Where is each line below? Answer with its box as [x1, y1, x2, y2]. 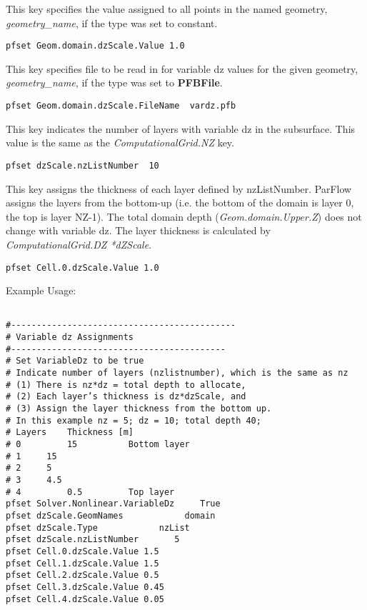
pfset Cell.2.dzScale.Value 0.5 [6, 570, 159, 581]
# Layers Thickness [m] [6, 427, 134, 438]
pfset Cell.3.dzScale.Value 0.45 [6, 581, 164, 592]
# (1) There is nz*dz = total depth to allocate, [6, 379, 246, 390]
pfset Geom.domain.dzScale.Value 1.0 [6, 41, 185, 51]
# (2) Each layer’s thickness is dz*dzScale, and [6, 391, 246, 402]
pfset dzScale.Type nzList [6, 522, 190, 533]
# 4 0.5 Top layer [6, 486, 175, 497]
